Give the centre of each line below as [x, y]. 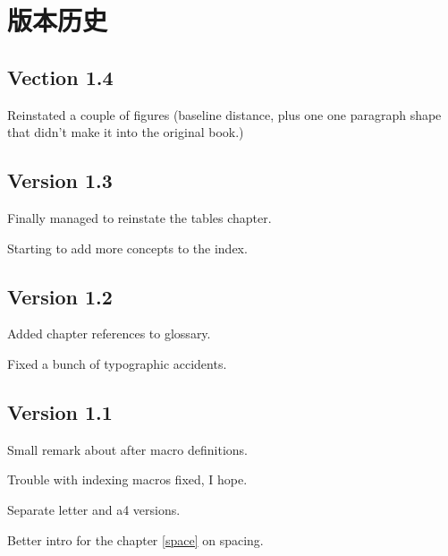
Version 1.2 [60, 296]
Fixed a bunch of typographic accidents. [117, 363]
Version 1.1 [60, 411]
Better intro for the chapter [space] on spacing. [135, 539]
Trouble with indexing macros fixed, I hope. [127, 479]
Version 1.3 [60, 180]
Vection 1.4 [60, 77]
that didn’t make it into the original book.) [126, 132]
